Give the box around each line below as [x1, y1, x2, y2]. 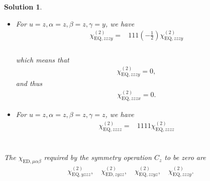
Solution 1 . [4, 1, 42, 11]
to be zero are [164, 152, 206, 162]
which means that [16, 54, 69, 64]
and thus [16, 78, 43, 88]
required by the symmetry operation [44, 152, 152, 162]
